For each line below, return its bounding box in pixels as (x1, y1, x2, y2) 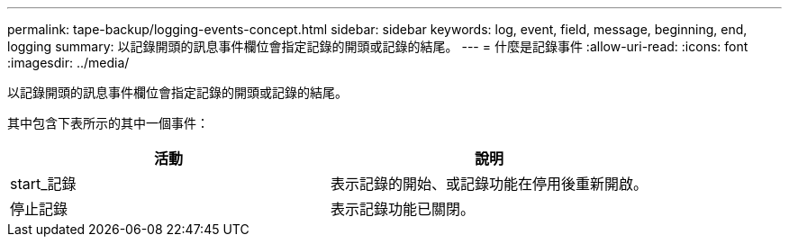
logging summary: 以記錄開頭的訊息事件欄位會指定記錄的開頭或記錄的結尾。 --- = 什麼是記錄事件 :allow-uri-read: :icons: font (7, 39, 748, 54)
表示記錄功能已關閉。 (331, 200, 476, 218)
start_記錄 (10, 175, 77, 193)
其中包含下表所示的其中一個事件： (7, 115, 209, 131)
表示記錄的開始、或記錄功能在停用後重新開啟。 (331, 175, 648, 193)
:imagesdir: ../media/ (7, 55, 130, 70)
